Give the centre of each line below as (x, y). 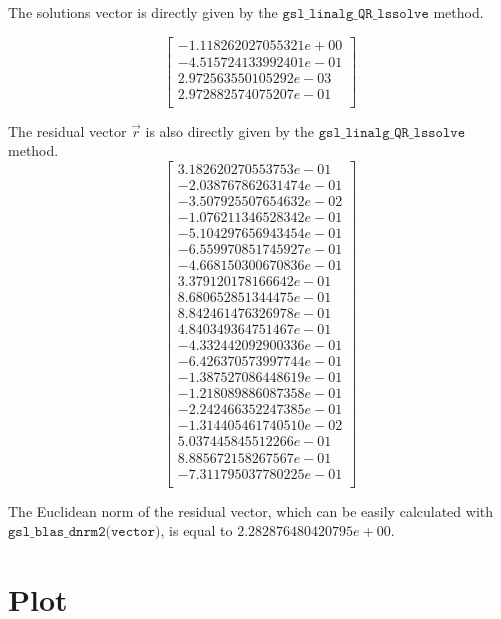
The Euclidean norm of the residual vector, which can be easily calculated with (251, 510)
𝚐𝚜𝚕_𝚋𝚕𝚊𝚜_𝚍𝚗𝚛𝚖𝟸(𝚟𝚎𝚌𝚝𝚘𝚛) (84, 532)
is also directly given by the (230, 130)
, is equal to (196, 530)
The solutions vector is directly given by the (143, 12)
